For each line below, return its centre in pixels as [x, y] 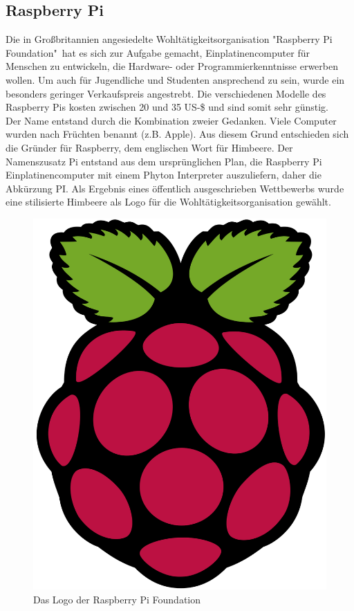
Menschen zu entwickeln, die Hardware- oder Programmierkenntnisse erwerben [172, 66]
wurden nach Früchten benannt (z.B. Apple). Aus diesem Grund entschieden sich [177, 134]
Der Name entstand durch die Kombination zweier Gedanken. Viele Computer [171, 120]
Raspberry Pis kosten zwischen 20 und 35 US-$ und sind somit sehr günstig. [167, 107]
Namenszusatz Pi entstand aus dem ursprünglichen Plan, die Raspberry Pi [164, 161]
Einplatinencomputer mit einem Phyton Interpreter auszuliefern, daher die [164, 175]
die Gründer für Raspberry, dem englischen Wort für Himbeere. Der [149, 147]
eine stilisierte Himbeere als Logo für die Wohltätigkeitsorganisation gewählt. [168, 202]
